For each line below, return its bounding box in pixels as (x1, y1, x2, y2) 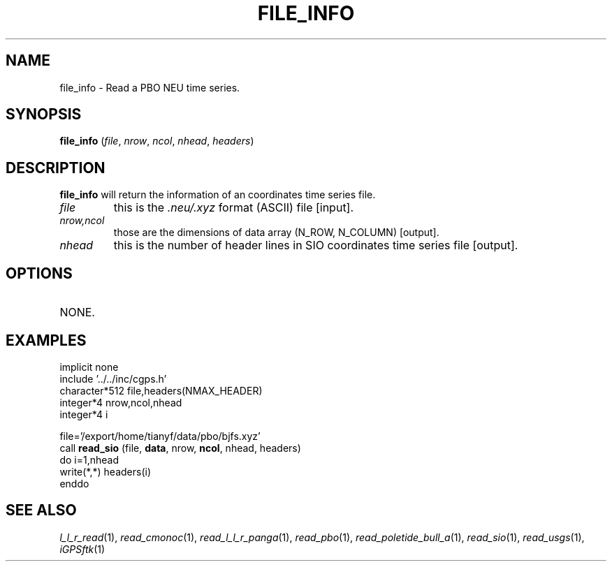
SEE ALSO (6, 501, 77, 520)
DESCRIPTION (6, 159, 105, 177)
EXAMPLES (6, 331, 87, 349)
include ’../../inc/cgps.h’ (59, 372, 167, 385)
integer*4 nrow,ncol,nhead (59, 396, 182, 408)
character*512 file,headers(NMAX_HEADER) (59, 384, 263, 397)
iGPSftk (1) (59, 543, 105, 555)
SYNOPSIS (6, 105, 82, 124)
